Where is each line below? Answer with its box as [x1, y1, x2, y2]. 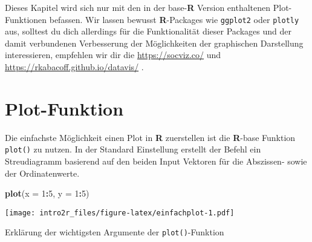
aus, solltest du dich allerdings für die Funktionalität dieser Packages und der [5, 25, 291, 38]
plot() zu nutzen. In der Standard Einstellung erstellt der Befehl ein [5, 143, 261, 155]
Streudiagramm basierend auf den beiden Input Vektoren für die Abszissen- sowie [5, 155, 307, 167]
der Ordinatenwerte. [5, 166, 80, 179]
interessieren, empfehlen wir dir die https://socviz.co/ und [5, 48, 221, 61]
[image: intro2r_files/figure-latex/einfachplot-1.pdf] [5, 208, 235, 217]
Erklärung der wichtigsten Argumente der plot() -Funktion [5, 226, 224, 238]
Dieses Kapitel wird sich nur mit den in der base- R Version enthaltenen [5, 1, 271, 13]
